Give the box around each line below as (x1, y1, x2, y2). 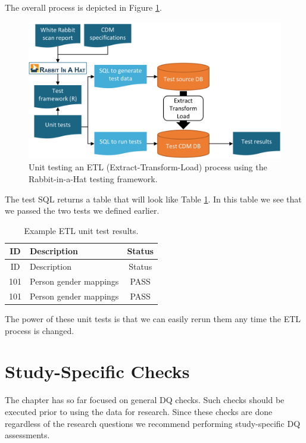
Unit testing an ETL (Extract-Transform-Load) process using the (29, 161, 267, 173)
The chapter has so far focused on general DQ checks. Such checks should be (5, 394, 285, 406)
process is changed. (5, 324, 74, 336)
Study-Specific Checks (5, 359, 190, 383)
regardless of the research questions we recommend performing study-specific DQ (5, 417, 301, 429)
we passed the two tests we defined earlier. (5, 204, 160, 217)
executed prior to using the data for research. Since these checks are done (5, 405, 273, 417)
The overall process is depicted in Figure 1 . (5, 1, 162, 13)
